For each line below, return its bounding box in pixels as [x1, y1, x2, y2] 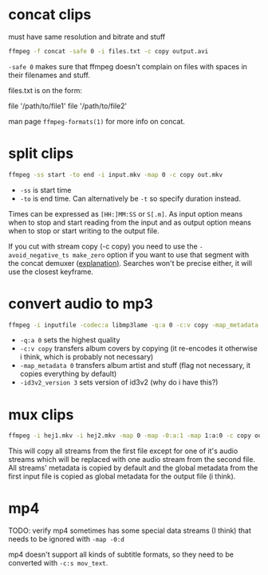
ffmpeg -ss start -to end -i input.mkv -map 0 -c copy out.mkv [8, 170, 223, 178]
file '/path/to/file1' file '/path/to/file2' [8, 101, 128, 111]
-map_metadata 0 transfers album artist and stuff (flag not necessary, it [19, 361, 251, 370]
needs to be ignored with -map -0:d [8, 534, 125, 544]
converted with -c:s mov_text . [8, 558, 108, 568]
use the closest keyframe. [8, 267, 94, 276]
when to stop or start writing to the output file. [8, 225, 160, 236]
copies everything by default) [19, 369, 117, 379]
